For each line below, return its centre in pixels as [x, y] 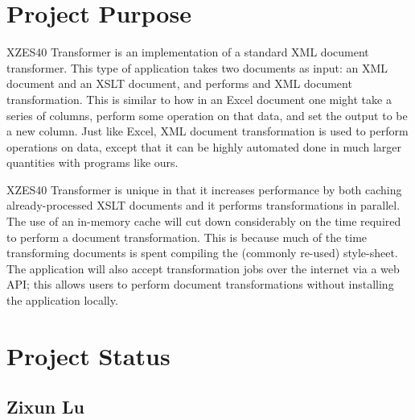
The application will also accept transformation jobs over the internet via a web [203, 268]
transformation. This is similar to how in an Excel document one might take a [199, 99]
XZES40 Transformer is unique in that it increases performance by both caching [204, 189]
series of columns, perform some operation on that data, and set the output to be [207, 115]
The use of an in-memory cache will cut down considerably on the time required [204, 221]
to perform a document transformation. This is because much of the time [187, 237]
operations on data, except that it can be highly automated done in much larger [204, 146]
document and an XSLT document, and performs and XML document [179, 83]
